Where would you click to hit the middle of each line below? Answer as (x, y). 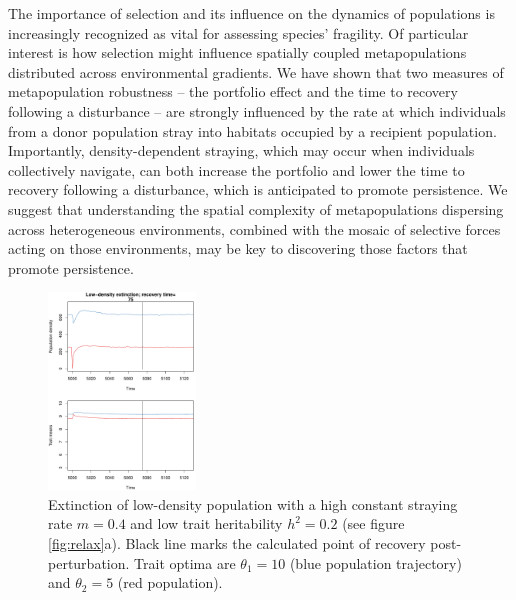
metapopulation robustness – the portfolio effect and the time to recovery (233, 91)
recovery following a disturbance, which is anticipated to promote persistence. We (258, 189)
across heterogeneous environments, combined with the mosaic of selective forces (254, 228)
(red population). (170, 582)
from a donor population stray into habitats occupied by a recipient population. (252, 130)
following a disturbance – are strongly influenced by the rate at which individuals (257, 110)
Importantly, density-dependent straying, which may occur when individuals (241, 150)
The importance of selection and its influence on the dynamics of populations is (251, 13)
